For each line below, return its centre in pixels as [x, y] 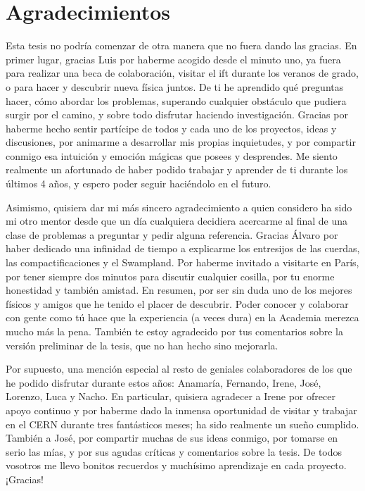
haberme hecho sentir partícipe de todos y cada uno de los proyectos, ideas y [171, 128]
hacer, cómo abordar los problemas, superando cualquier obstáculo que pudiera [176, 100]
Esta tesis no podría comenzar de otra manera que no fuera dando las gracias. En [181, 45]
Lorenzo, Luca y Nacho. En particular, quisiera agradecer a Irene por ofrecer [171, 396]
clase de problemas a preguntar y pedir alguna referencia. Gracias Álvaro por [172, 234]
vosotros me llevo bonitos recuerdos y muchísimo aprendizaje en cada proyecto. [176, 465]
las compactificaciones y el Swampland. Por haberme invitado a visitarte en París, [182, 262]
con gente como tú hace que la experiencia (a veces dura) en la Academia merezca [182, 317]
